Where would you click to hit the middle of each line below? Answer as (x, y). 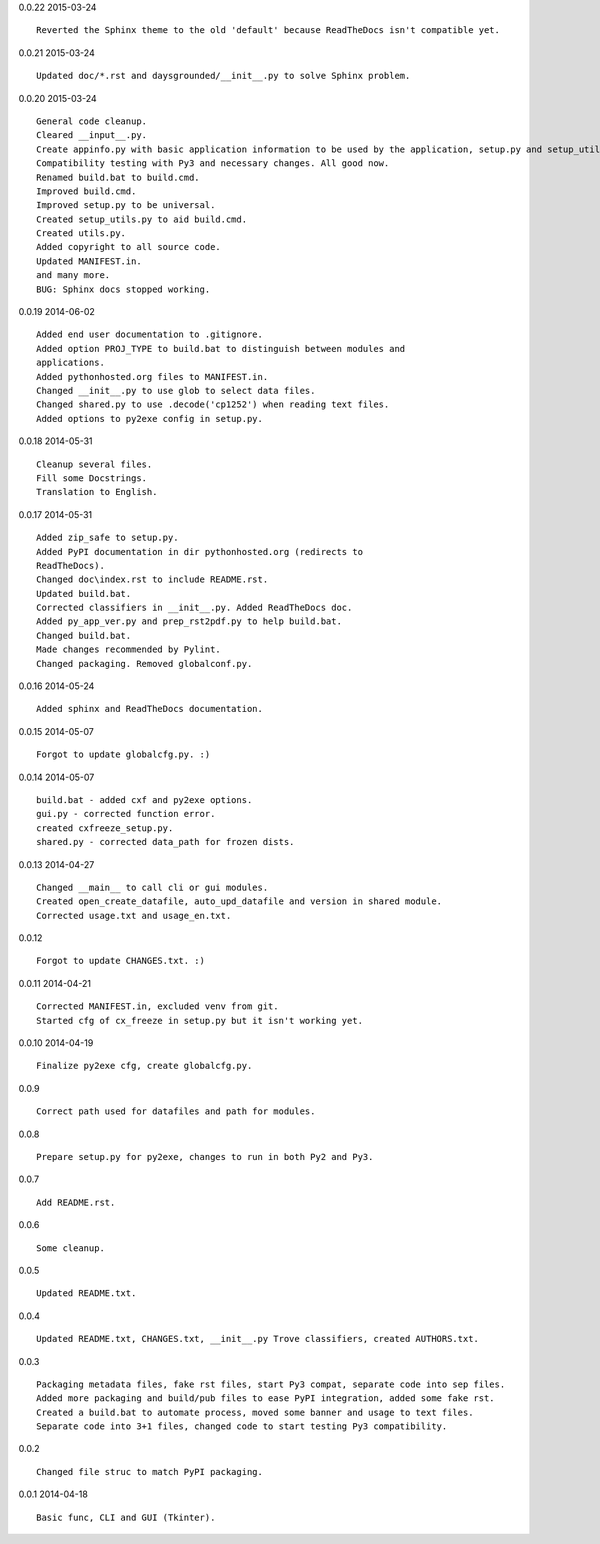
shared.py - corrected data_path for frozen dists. (165, 842)
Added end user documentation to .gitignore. (150, 334)
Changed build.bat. (84, 635)
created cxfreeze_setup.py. (105, 828)
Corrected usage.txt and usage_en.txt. (134, 915)
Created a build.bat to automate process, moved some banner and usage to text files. (255, 1412)
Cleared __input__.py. (92, 135)
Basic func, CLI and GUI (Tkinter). (126, 1517)
